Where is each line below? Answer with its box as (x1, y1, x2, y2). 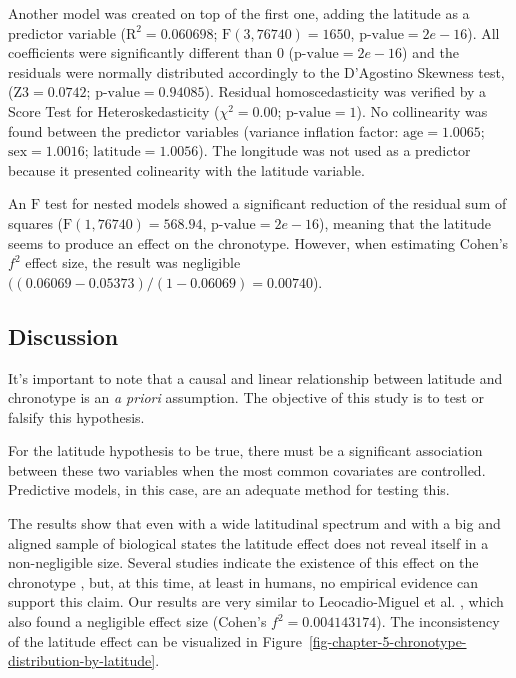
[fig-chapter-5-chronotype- (308, 630, 467, 651)
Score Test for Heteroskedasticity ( (8, 100, 220, 121)
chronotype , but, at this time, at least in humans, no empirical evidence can (8, 571, 479, 592)
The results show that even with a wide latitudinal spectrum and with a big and (8, 513, 501, 534)
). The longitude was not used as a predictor (198, 140, 471, 161)
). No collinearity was (356, 100, 488, 121)
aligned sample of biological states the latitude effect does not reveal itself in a (8, 532, 489, 553)
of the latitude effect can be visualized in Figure (8, 630, 302, 651)
